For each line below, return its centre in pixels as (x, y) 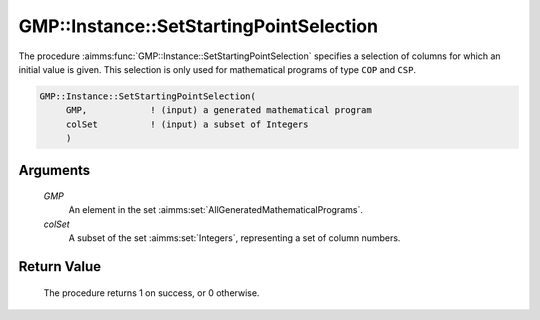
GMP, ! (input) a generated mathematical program (218, 110)
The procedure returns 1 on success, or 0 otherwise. (151, 292)
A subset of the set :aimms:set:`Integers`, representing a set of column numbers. (234, 238)
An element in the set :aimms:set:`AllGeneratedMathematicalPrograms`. (216, 210)
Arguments (54, 170)
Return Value (60, 266)
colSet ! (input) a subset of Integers (187, 124)
